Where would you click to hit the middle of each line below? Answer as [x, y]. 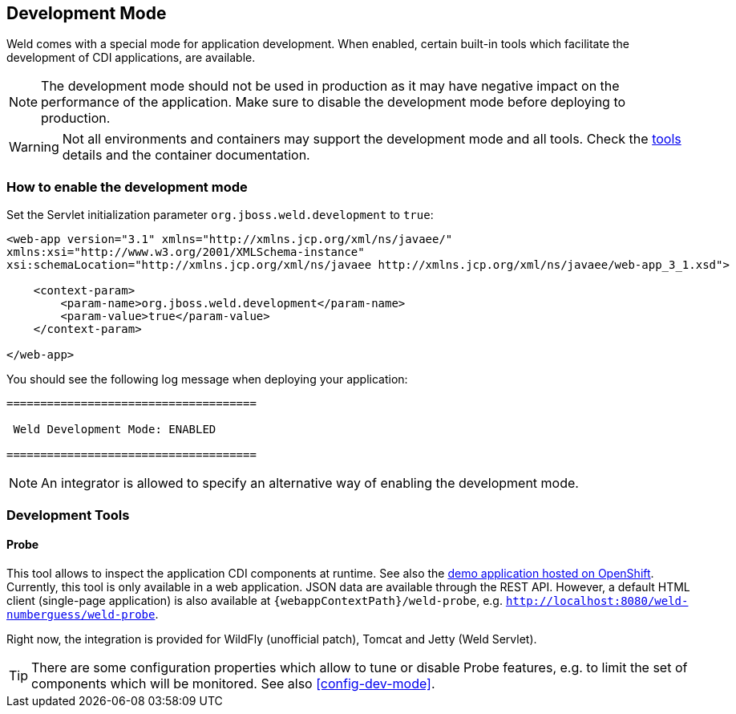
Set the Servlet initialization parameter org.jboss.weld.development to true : [220, 215]
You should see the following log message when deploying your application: [207, 379]
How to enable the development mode [127, 187]
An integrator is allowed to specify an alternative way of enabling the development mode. [310, 483]
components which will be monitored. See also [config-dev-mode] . [233, 683]
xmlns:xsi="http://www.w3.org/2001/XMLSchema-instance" [186, 252]
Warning [34, 147]
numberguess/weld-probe [81, 614]
